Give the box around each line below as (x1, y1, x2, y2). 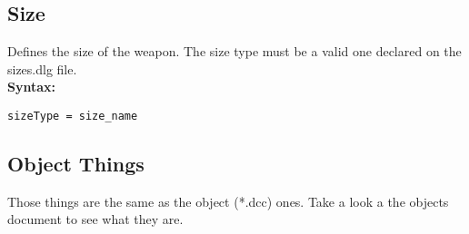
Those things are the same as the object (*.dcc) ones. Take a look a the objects (7, 191, 449, 210)
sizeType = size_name (7, 109, 138, 122)
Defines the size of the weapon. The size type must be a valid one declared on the (7, 42, 462, 61)
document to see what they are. (7, 210, 184, 229)
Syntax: (7, 77, 55, 96)
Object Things (7, 150, 145, 178)
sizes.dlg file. (7, 59, 77, 78)
